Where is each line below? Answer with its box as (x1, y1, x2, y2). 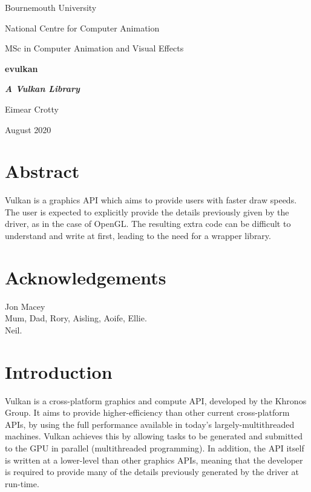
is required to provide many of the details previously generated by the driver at (5, 465, 299, 478)
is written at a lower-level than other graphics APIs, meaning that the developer (5, 453, 303, 466)
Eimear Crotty (5, 102, 59, 115)
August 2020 (5, 123, 51, 136)
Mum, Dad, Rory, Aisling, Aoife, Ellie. (5, 312, 147, 324)
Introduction (5, 359, 113, 384)
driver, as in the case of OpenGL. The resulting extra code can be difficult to (5, 217, 291, 230)
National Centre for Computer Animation (5, 21, 160, 34)
